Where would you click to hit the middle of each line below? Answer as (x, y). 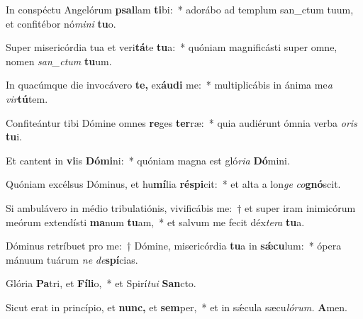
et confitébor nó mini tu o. (61, 23)
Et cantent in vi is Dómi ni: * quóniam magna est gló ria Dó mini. (148, 160)
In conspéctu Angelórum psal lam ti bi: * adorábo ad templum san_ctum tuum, (180, 9)
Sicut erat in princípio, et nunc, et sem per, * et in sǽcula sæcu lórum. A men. (177, 307)
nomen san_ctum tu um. (59, 61)
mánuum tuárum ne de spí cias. (72, 259)
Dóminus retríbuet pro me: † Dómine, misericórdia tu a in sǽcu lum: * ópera (174, 246)
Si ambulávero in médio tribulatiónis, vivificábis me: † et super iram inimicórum (181, 207)
